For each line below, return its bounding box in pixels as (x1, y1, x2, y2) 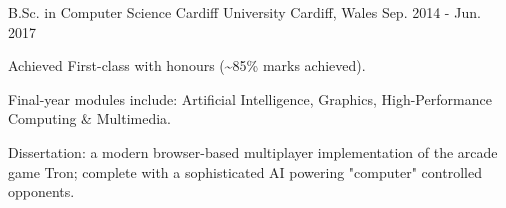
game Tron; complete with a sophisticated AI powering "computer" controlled (8, 161, 482, 182)
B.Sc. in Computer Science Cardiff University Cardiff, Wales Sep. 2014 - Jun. (8, 2, 481, 22)
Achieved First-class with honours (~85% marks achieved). (8, 55, 366, 76)
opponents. (8, 181, 75, 202)
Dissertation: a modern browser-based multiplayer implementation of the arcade (8, 141, 498, 162)
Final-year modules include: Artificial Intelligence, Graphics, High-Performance (8, 88, 492, 109)
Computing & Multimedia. (8, 108, 171, 129)
